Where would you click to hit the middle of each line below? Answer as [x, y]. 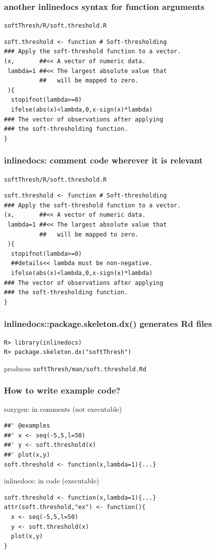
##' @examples [27, 426]
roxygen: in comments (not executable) [63, 409]
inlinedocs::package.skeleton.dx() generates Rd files [108, 324]
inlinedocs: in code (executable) [52, 481]
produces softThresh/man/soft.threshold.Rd [75, 368]
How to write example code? [62, 390]
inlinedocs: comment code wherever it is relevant [103, 160]
